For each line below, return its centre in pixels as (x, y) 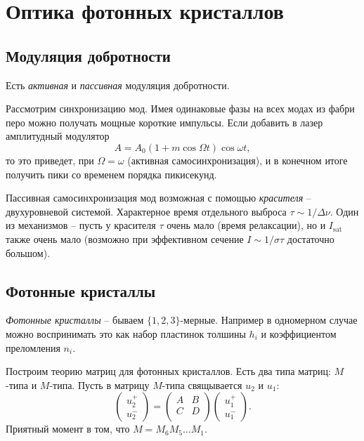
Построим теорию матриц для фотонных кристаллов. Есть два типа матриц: (168, 371)
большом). (28, 252)
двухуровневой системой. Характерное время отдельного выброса (146, 211)
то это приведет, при (50, 160)
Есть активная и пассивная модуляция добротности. (118, 85)
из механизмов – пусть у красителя (81, 225)
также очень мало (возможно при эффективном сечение (125, 238)
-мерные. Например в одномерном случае (269, 320)
